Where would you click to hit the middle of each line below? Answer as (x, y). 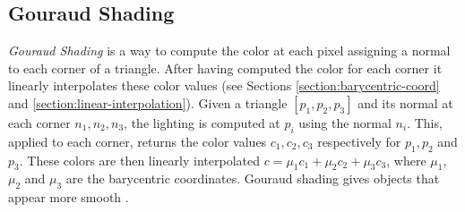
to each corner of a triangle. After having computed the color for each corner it (225, 68)
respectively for (359, 141)
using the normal (345, 122)
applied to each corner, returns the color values (138, 141)
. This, (425, 122)
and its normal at (405, 102)
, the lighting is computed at (202, 122)
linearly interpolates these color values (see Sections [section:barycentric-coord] (224, 85)
